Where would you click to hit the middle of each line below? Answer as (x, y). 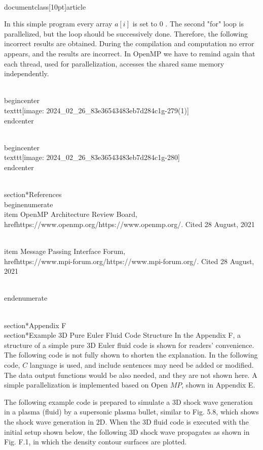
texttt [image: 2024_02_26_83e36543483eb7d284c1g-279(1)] (97, 110)
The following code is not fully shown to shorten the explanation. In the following (131, 355)
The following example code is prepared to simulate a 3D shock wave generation (128, 401)
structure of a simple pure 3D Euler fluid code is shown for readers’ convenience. (129, 345)
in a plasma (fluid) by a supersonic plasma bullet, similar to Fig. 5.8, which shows (131, 412)
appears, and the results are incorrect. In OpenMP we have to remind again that (130, 53)
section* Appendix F (35, 325)
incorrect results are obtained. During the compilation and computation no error (129, 43)
